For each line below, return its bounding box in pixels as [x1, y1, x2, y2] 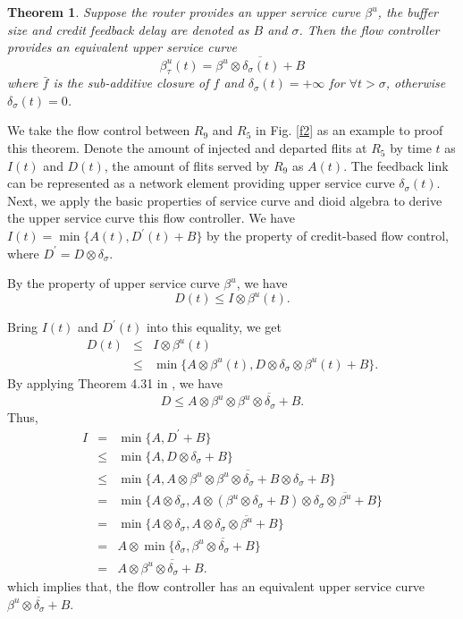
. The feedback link [343, 156, 449, 174]
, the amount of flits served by [104, 156, 270, 174]
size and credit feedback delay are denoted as [7, 20, 249, 38]
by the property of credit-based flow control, [206, 226, 450, 245]
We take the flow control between [7, 121, 190, 140]
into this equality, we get [146, 318, 282, 336]
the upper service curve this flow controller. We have [7, 208, 295, 227]
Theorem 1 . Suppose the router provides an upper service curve [7, 3, 361, 21]
